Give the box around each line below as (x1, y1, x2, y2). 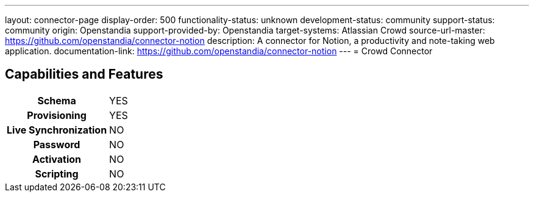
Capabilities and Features (5, 66, 163, 82)
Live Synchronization (7, 123, 107, 136)
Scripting (35, 167, 79, 180)
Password (33, 138, 80, 151)
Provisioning (27, 109, 87, 121)
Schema (37, 94, 76, 107)
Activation (32, 152, 81, 165)
